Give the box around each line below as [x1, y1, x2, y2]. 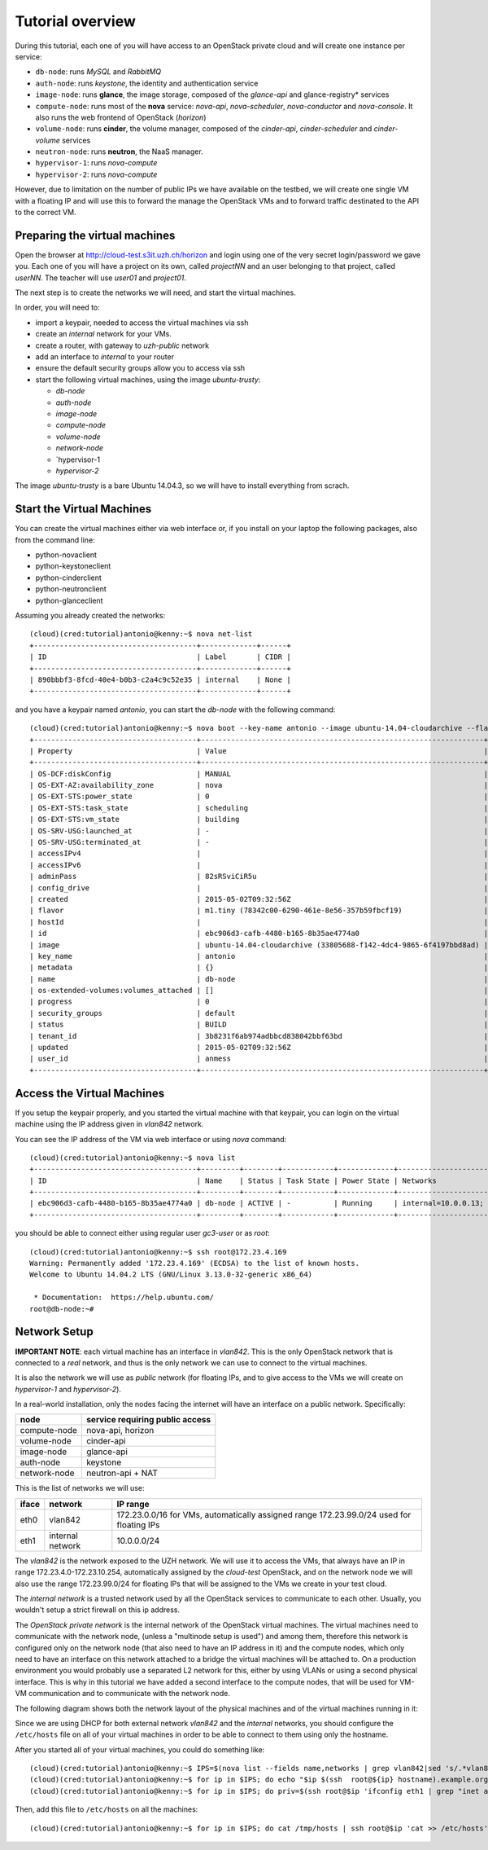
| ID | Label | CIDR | [29, 653, 292, 661]
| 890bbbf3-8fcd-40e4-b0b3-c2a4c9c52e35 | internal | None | [29, 675, 292, 684]
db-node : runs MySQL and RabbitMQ [35, 67, 162, 77]
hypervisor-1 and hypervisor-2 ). [15, 1384, 122, 1394]
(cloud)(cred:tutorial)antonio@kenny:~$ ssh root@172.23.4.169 [29, 1247, 287, 1256]
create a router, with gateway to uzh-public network [35, 341, 210, 350]
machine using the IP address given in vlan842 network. [15, 1119, 204, 1129]
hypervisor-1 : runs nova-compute [35, 158, 158, 168]
